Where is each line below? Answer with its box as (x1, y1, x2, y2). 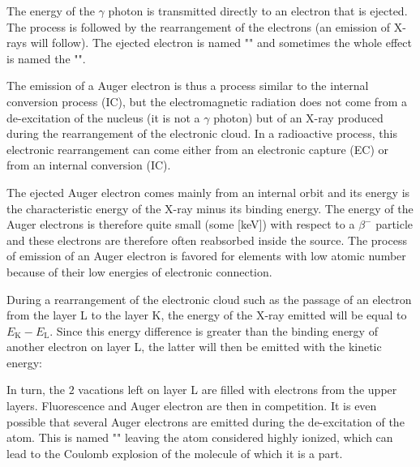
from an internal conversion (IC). (6, 156, 171, 174)
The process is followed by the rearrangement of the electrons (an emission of (6, 18, 391, 35)
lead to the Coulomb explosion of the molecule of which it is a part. (6, 444, 343, 461)
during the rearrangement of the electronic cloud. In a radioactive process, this (6, 125, 397, 142)
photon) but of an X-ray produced (213, 109, 384, 126)
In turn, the (6, 381, 66, 398)
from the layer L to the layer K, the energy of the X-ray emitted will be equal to (6, 306, 407, 323)
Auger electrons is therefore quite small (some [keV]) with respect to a (6, 216, 355, 233)
